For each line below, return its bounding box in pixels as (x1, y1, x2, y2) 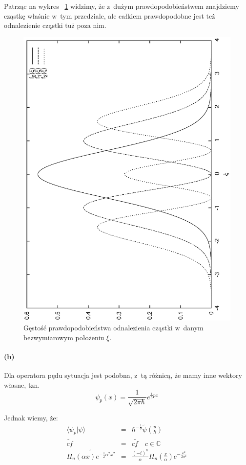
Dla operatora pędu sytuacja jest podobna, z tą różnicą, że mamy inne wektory (4, 370, 242, 380)
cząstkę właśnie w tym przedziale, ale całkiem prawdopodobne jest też (4, 10, 215, 21)
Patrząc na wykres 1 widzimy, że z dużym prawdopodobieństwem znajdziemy (4, 1, 239, 11)
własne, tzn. (4, 379, 40, 390)
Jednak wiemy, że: (4, 412, 58, 422)
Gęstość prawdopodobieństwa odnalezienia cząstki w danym (23, 323, 204, 333)
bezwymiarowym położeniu (23, 332, 104, 342)
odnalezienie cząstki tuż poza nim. (4, 20, 106, 30)
